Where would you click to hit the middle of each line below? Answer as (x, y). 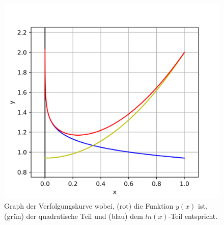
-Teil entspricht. (193, 216)
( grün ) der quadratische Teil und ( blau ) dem (74, 216)
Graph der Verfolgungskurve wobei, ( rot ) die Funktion (89, 205)
